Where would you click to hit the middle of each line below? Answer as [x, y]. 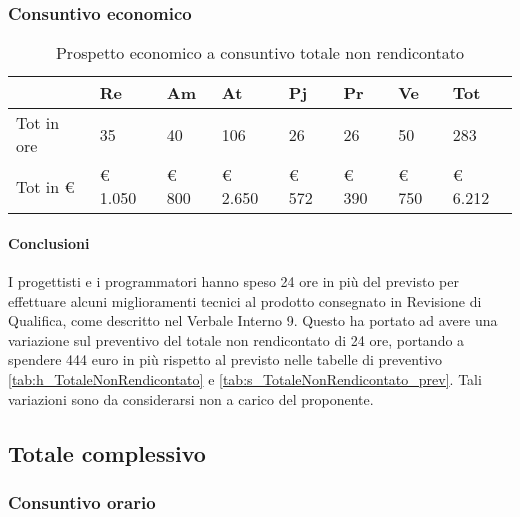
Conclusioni [49, 242]
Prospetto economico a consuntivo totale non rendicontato [260, 53]
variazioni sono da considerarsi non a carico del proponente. [191, 398]
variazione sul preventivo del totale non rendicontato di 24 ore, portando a [236, 339]
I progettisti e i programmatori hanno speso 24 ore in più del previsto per [233, 281]
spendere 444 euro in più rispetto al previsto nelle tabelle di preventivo [225, 359]
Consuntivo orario [82, 501]
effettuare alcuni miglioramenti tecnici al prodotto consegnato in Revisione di [245, 300]
